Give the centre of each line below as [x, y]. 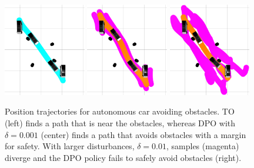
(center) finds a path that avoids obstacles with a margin [143, 134]
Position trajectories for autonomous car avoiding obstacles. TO [120, 111]
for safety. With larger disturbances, [70, 146]
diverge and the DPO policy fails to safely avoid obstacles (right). [123, 157]
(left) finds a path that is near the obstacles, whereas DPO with [120, 123]
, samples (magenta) [203, 146]
